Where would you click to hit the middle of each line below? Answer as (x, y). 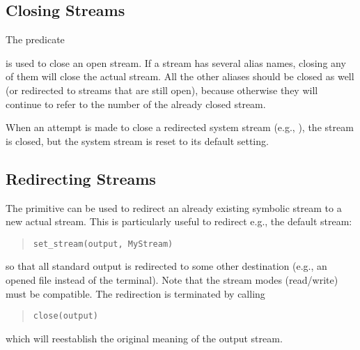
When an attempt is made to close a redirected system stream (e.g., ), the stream (180, 127)
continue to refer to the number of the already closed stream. (136, 104)
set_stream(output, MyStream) (103, 244)
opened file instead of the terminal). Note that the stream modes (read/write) (172, 280)
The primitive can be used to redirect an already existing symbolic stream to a (174, 207)
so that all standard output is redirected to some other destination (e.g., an (166, 266)
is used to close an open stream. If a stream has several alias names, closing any (176, 62)
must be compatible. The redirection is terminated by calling (135, 293)
